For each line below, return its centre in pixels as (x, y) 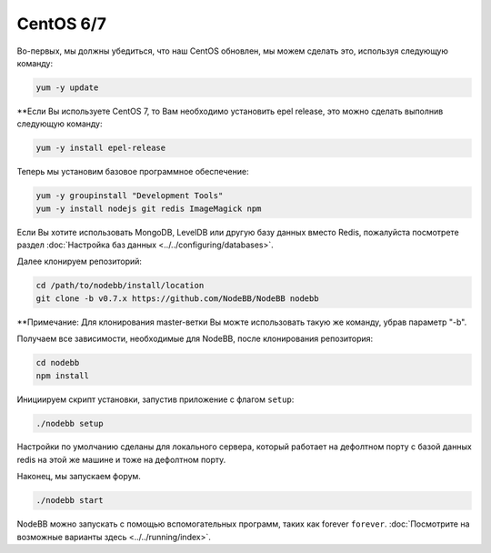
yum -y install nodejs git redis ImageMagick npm (149, 208)
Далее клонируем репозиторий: (80, 261)
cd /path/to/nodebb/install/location (120, 286)
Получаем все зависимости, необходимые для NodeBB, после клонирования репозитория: (195, 339)
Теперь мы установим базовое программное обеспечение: (133, 172)
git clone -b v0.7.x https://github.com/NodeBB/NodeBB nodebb (177, 298)
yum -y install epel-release (101, 148)
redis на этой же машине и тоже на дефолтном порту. (121, 459)
